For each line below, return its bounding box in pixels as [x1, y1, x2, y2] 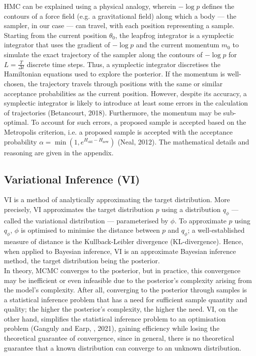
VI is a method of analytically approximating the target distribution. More [4, 194, 230, 205]
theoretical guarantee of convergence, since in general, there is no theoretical [4, 333, 234, 343]
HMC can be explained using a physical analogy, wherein [4, 1, 176, 11]
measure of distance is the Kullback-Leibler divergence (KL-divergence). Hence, [4, 236, 244, 247]
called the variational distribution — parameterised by [4, 215, 168, 225]
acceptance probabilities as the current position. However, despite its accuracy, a [4, 88, 247, 98]
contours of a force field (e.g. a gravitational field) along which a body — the [4, 10, 236, 21]
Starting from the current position [4, 30, 107, 40]
